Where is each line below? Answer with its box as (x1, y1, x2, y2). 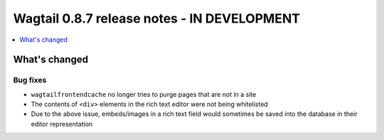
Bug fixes (13, 75, 47, 85)
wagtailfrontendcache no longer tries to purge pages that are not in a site (31, 90, 257, 98)
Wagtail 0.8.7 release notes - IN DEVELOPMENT (13, 11, 300, 26)
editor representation (31, 119, 93, 128)
